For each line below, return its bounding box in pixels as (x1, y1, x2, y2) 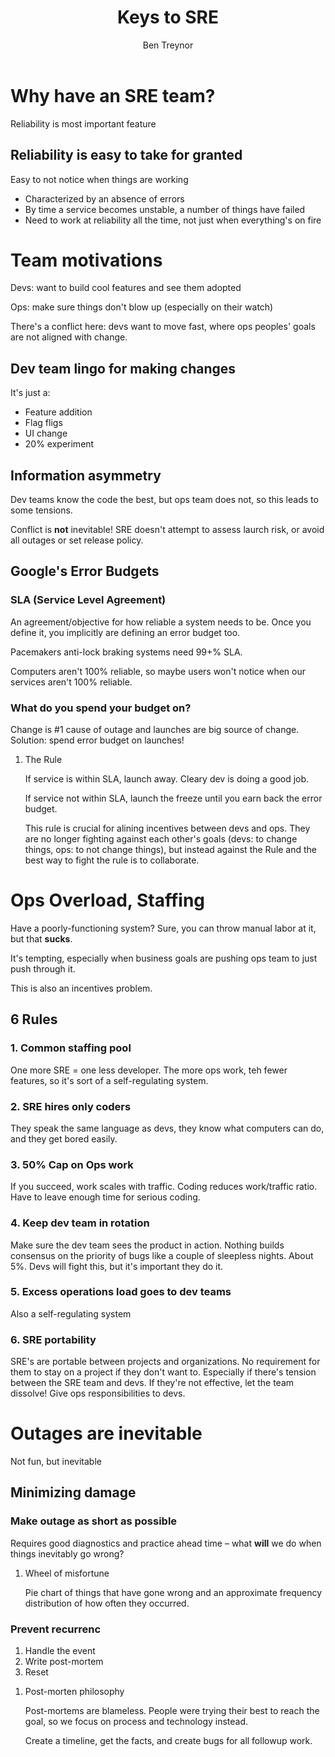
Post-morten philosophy (24, 1686, 125, 1698)
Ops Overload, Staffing (10, 889, 206, 912)
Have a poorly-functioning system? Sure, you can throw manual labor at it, (10, 922, 317, 934)
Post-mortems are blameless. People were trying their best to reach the (24, 1705, 320, 1717)
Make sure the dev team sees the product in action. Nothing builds (10, 1239, 285, 1251)
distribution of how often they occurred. (24, 1597, 190, 1609)
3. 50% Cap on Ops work (10, 1157, 134, 1171)
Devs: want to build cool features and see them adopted (10, 282, 242, 294)
